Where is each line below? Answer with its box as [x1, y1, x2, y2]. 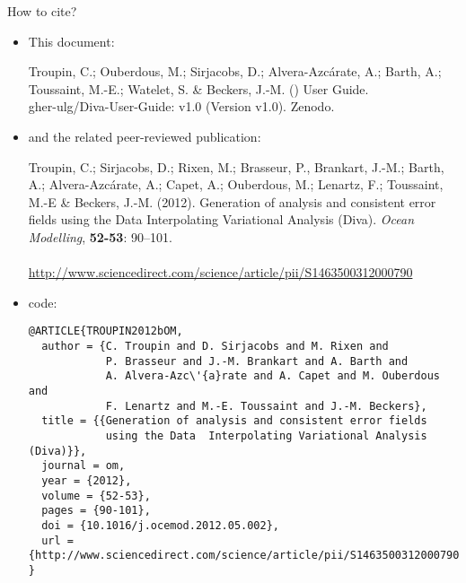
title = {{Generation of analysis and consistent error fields [41, 414, 427, 428]
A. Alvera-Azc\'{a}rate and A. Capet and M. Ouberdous [105, 370, 440, 383]
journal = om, [41, 459, 126, 473]
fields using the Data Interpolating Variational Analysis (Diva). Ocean [28, 210, 415, 229]
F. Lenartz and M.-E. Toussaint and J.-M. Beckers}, [105, 399, 427, 413]
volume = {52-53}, [41, 489, 151, 502]
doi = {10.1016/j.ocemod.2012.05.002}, [41, 518, 279, 532]
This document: [28, 31, 115, 50]
